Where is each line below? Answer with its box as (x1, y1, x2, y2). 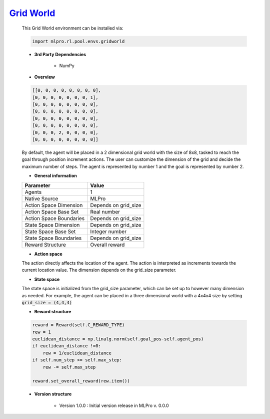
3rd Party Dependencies (34, 51, 86, 57)
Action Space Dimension (24, 201, 83, 208)
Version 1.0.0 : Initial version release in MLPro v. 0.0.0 (59, 402, 169, 408)
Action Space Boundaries (24, 215, 85, 222)
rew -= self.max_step (42, 364, 96, 370)
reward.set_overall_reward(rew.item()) (32, 378, 130, 384)
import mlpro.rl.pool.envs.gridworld (32, 38, 125, 44)
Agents (24, 188, 42, 195)
